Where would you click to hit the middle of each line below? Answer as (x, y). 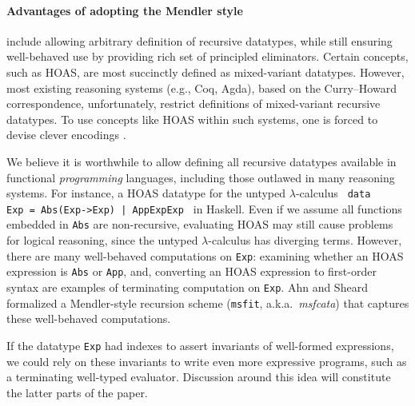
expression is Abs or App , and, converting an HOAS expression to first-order (192, 271)
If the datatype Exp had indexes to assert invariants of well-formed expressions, (200, 345)
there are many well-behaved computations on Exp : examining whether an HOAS (205, 255)
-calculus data (333, 193)
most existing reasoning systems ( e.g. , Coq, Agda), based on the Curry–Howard (202, 88)
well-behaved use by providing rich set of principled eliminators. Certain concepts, (207, 56)
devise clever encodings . (66, 135)
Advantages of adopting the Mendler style (125, 10)
